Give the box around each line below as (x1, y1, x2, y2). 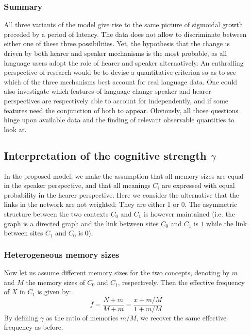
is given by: (37, 286, 71, 297)
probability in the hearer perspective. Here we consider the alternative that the (4, 189, 239, 200)
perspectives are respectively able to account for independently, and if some (4, 95, 229, 105)
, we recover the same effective (136, 312, 227, 322)
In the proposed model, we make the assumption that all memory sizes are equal (4, 170, 244, 181)
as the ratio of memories (46, 312, 118, 322)
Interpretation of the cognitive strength (4, 148, 207, 163)
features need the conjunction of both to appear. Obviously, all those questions (4, 105, 238, 115)
